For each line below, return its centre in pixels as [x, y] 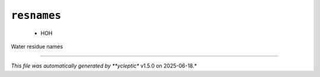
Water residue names [37, 46]
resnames [36, 15]
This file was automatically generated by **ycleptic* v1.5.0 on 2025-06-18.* [104, 66]
